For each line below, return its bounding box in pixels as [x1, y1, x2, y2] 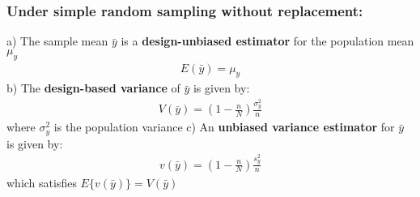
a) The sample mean [6, 32, 108, 49]
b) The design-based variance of [6, 79, 180, 96]
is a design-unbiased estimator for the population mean [121, 32, 414, 49]
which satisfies [6, 173, 77, 191]
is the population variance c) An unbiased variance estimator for [53, 118, 395, 135]
